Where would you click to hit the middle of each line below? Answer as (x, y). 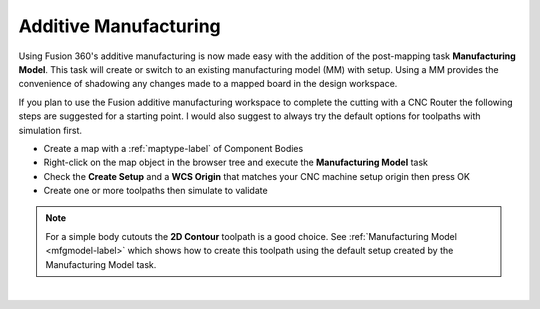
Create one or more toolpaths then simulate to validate (156, 191)
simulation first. (50, 130)
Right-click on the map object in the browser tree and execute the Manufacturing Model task (236, 162)
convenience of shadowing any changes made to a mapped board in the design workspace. (208, 84)
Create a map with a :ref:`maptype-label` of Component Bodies (173, 148)
